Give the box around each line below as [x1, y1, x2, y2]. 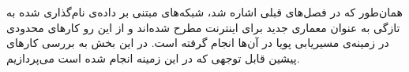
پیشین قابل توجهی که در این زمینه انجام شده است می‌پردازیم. [6, 49, 300, 66]
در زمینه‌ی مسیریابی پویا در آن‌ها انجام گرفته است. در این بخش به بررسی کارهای [6, 34, 389, 51]
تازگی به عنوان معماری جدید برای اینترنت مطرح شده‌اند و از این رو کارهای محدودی [6, 19, 400, 35]
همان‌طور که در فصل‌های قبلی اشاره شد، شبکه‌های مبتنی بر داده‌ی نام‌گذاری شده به [6, 4, 403, 20]
